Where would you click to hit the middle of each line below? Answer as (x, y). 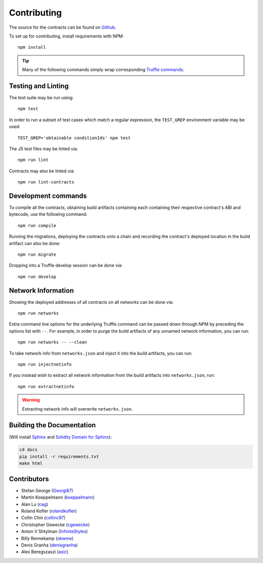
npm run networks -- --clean (52, 342)
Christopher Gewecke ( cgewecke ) (56, 525)
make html (31, 463)
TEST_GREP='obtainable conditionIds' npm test (74, 138)
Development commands (48, 196)
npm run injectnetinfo (45, 365)
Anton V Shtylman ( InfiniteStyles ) (55, 531)
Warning (31, 400)
